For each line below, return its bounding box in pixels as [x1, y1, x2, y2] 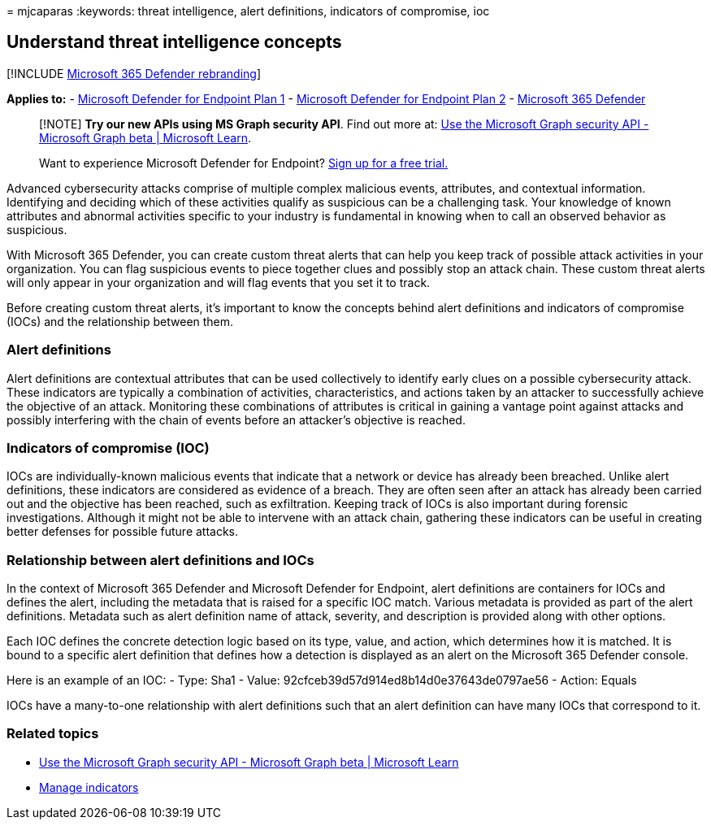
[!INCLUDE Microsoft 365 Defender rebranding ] [7, 66, 262, 80]
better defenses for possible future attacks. [7, 524, 239, 539]
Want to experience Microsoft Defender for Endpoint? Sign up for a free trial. [39, 155, 449, 170]
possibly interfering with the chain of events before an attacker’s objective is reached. [7, 412, 466, 427]
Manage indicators [39, 780, 139, 794]
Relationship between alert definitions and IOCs [7, 551, 314, 568]
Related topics [7, 725, 99, 742]
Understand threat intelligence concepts [7, 32, 342, 53]
